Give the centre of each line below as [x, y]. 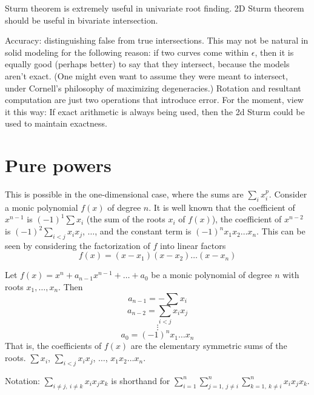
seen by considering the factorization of [78, 245]
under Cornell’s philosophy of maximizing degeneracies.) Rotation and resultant [153, 88]
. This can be [281, 231]
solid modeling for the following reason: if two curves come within [127, 52]
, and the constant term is [143, 231]
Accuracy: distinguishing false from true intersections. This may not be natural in [157, 40]
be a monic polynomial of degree [212, 275]
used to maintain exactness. [56, 123]
